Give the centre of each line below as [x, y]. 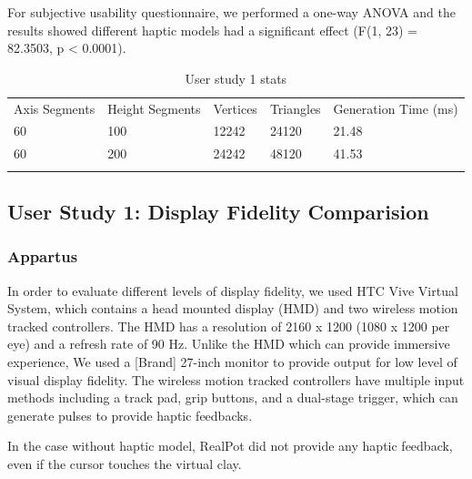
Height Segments [154, 108]
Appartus [43, 256]
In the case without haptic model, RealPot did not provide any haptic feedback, [230, 446]
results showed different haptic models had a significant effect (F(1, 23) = [212, 30]
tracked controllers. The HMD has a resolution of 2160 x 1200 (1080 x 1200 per [229, 326]
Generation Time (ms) [396, 108]
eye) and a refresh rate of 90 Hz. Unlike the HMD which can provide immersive [229, 344]
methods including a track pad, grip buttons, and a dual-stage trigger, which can [233, 397]
